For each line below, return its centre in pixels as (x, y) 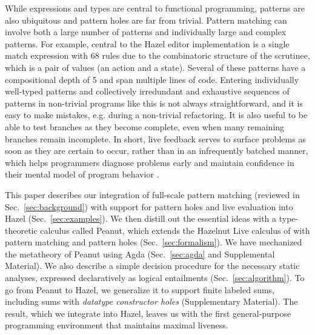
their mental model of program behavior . (82, 174)
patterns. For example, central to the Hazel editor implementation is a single (147, 43)
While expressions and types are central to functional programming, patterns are (155, 8)
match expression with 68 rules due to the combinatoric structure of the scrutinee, (157, 55)
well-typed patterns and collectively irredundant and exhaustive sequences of (147, 91)
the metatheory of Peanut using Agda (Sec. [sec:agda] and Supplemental (140, 254)
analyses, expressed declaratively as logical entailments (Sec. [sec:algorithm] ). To (155, 278)
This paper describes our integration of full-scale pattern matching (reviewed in (152, 194)
